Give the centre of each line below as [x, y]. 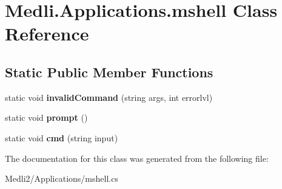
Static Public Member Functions [109, 72]
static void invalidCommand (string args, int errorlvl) [109, 97]
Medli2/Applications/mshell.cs [62, 178]
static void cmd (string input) [62, 137]
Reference [47, 34]
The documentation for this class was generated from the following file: [137, 158]
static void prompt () [46, 117]
